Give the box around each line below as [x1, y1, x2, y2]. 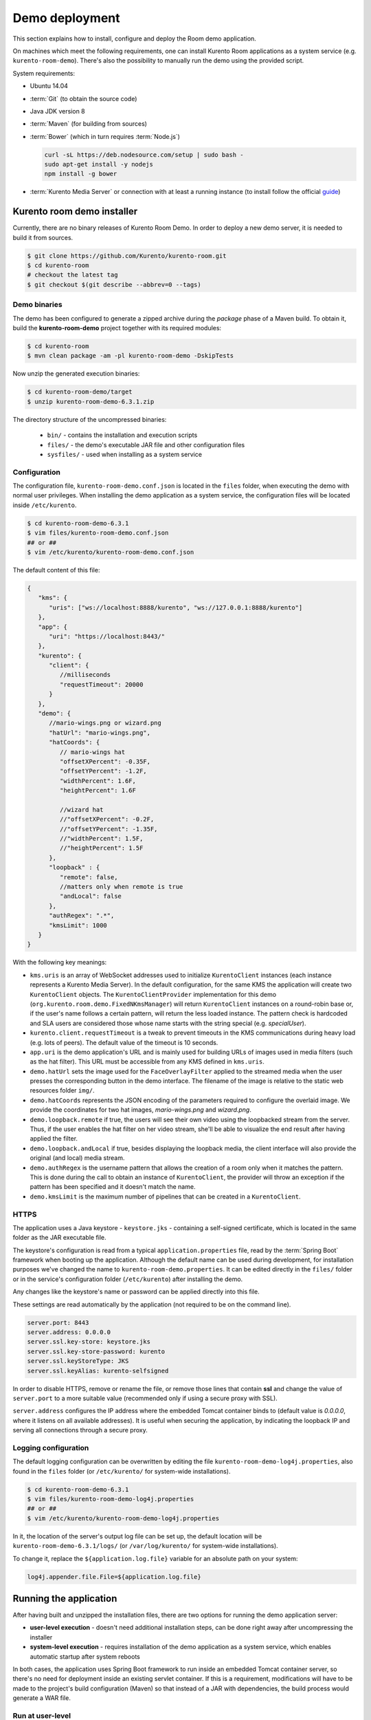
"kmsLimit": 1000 [49, 921, 108, 929]
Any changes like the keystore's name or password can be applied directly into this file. [12, 1287, 260, 1296]
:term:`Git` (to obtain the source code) [30, 94, 137, 103]
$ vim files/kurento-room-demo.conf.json [27, 529, 169, 537]
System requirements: [12, 69, 76, 77]
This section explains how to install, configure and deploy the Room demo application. [12, 34, 257, 43]
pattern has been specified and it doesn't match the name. [30, 1183, 196, 1191]
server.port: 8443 [27, 1318, 89, 1326]
